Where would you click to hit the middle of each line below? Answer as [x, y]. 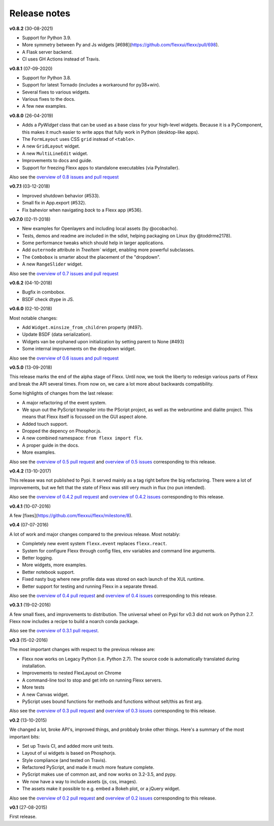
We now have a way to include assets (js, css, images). [80, 781]
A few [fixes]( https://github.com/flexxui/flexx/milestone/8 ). [71, 515]
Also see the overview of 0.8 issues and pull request [64, 177]
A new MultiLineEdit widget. [55, 153]
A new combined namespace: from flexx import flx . [82, 438]
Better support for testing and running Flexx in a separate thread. [90, 586]
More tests [33, 687]
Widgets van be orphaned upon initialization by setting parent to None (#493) [103, 341]
